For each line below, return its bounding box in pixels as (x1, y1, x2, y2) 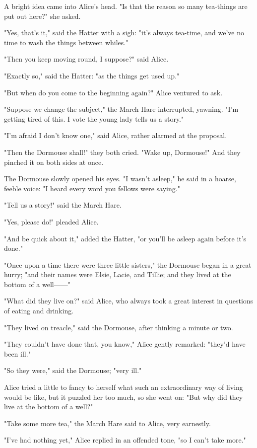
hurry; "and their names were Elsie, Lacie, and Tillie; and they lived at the (4, 269, 231, 280)
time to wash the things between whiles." (4, 37, 128, 47)
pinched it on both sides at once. (4, 156, 104, 167)
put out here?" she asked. (4, 10, 81, 21)
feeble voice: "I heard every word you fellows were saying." (4, 183, 180, 193)
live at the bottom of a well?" (4, 401, 93, 412)
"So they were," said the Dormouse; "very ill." (4, 365, 142, 375)
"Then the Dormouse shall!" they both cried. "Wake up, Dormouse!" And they (4, 147, 241, 157)
